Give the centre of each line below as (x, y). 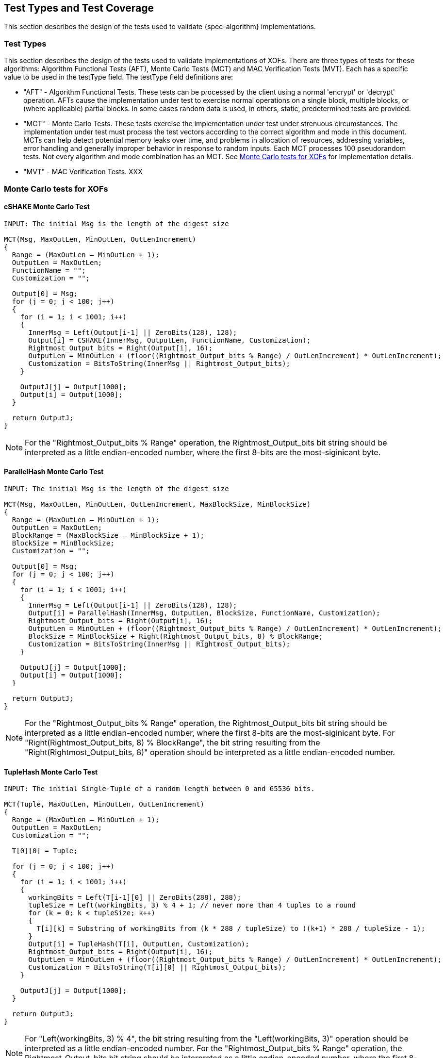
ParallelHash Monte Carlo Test (54, 472)
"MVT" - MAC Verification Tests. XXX (83, 172)
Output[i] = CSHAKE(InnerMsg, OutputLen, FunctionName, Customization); (170, 340)
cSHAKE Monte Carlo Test (47, 207)
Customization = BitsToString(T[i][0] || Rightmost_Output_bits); (157, 967)
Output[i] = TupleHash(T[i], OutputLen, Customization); (139, 944)
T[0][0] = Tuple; (45, 851)
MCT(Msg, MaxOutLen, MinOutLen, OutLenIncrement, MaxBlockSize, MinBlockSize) (157, 504)
